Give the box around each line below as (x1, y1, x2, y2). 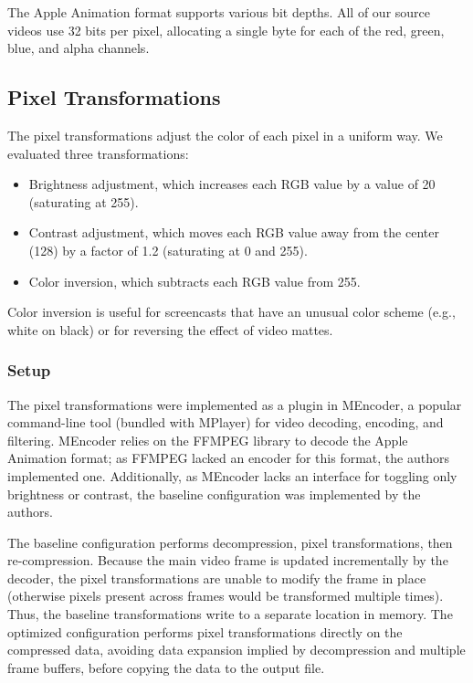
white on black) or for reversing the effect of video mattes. (7, 320, 333, 339)
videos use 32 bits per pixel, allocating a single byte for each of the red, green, (7, 20, 445, 39)
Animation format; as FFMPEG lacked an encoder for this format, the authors (7, 448, 449, 468)
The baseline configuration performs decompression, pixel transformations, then (7, 532, 453, 552)
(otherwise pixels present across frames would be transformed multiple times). (7, 586, 444, 605)
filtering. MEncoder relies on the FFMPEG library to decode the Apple (7, 430, 408, 449)
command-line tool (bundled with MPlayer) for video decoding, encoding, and (7, 413, 444, 432)
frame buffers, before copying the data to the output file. (7, 657, 325, 677)
